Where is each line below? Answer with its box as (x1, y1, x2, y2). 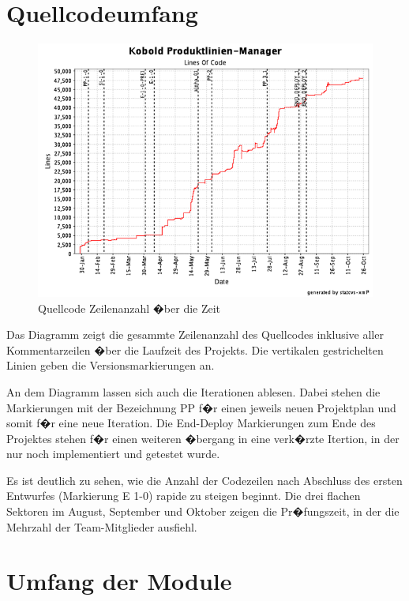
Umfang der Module (6, 565, 232, 597)
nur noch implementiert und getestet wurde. (6, 445, 220, 462)
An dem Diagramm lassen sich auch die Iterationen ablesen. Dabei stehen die (6, 383, 381, 400)
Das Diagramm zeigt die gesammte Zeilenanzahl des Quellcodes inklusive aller (6, 326, 384, 343)
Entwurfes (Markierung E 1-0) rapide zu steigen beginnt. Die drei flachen (6, 487, 361, 504)
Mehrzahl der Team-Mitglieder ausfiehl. (6, 518, 197, 535)
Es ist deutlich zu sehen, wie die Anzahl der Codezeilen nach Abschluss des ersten (6, 471, 403, 488)
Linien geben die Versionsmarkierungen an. (6, 357, 215, 374)
